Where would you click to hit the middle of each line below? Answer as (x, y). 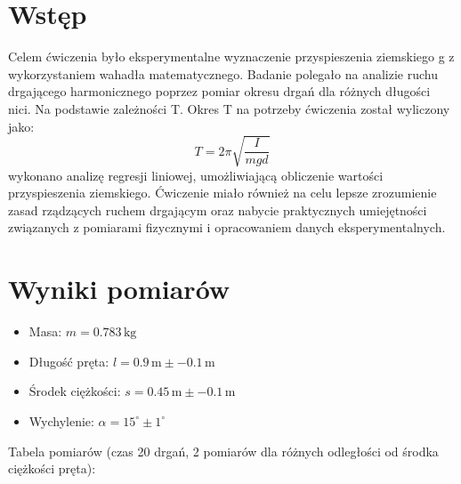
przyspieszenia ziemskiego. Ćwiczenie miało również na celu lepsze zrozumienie (222, 193)
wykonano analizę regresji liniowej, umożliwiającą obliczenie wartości (196, 175)
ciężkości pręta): (52, 468)
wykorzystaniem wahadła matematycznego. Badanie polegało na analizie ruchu (223, 73)
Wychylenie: (61, 420)
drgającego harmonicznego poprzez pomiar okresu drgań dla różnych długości (219, 91)
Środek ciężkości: (75, 391)
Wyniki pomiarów (119, 289)
